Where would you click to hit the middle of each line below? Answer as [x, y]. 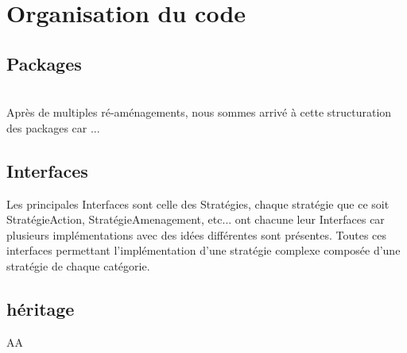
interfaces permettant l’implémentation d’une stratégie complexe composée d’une [203, 250]
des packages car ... [53, 127]
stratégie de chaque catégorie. [78, 265]
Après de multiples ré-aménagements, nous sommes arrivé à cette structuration [199, 112]
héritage [41, 308]
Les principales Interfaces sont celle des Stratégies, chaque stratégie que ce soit [198, 203]
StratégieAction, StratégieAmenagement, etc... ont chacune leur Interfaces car [196, 219]
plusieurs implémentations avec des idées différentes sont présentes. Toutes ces [197, 234]
